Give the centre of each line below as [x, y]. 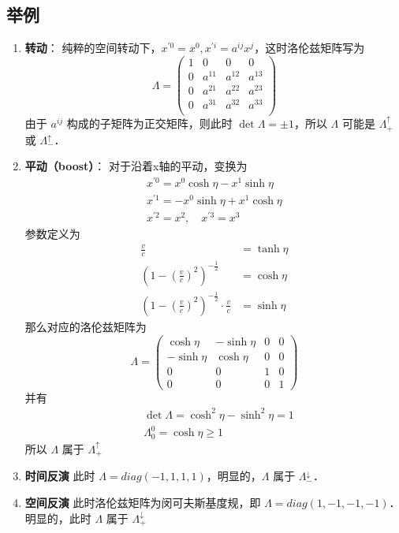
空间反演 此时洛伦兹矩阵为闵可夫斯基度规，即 [143, 502]
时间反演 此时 [60, 476]
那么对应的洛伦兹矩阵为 [86, 326]
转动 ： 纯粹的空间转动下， [93, 48]
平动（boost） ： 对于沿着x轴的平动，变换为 [136, 166]
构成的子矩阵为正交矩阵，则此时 [149, 123]
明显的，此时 [58, 518]
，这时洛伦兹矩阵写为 [310, 48]
